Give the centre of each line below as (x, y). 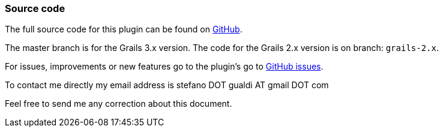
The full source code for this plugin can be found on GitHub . (124, 29)
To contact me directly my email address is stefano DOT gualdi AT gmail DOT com (167, 85)
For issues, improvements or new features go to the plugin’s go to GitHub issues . (164, 67)
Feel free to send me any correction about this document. (119, 104)
